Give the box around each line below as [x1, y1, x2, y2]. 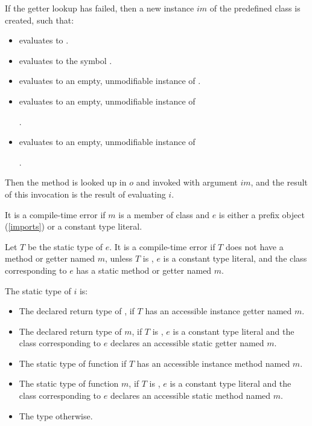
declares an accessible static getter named [110, 337, 264, 349]
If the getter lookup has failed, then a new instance [5, 2, 194, 14]
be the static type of [27, 240, 103, 253]
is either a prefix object [218, 208, 305, 221]
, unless [104, 252, 133, 265]
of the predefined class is [209, 2, 301, 14]
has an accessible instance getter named [145, 305, 292, 317]
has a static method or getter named [76, 263, 212, 276]
